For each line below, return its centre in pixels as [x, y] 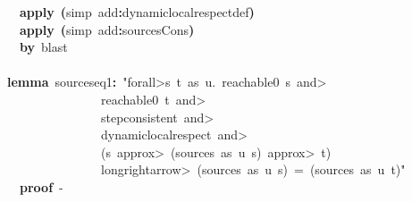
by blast [44, 47]
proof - [42, 186]
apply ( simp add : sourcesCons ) [107, 29]
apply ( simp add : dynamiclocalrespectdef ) [137, 12]
